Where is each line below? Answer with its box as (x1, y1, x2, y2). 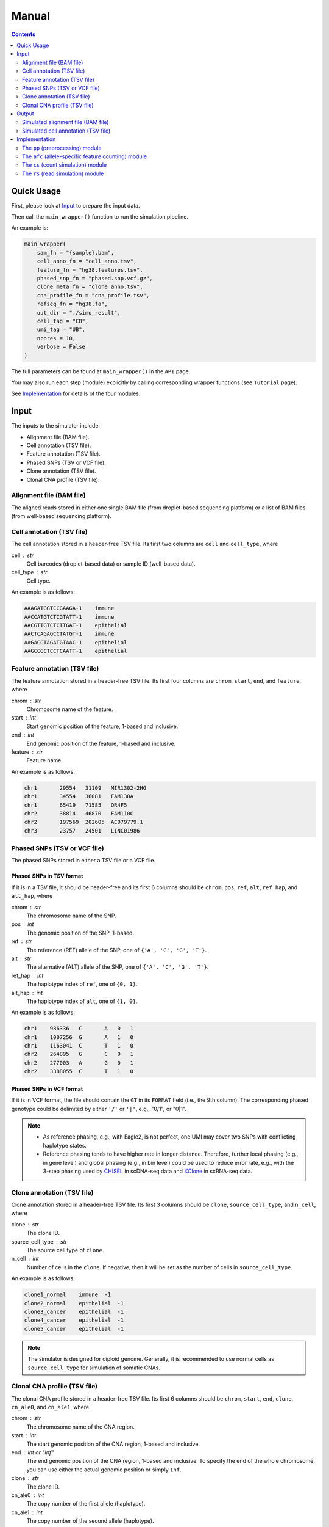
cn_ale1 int (11, 1509, 43, 1516)
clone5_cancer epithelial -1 (24, 1325, 124, 1332)
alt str (11, 955, 32, 962)
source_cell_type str (11, 1237, 67, 1245)
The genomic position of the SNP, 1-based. (26, 929, 134, 936)
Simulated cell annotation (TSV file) (22, 127, 111, 134)
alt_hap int (11, 989, 43, 996)
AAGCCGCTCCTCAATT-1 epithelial (24, 647, 127, 655)
